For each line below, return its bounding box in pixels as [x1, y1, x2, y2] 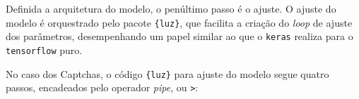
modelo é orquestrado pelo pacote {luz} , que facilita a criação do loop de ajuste [6, 15, 353, 29]
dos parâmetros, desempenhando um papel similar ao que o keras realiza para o [6, 29, 353, 44]
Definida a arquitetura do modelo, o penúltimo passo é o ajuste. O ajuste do [6, 1, 336, 15]
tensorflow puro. [6, 42, 83, 57]
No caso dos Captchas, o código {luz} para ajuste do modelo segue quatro [6, 66, 329, 81]
